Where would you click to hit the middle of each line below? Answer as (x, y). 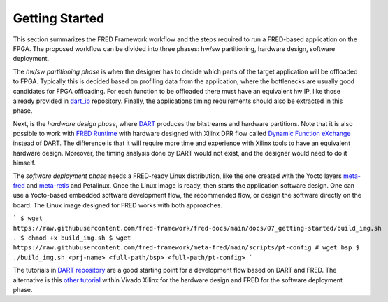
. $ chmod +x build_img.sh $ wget (72, 238)
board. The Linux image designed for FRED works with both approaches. (118, 205)
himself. (24, 163)
